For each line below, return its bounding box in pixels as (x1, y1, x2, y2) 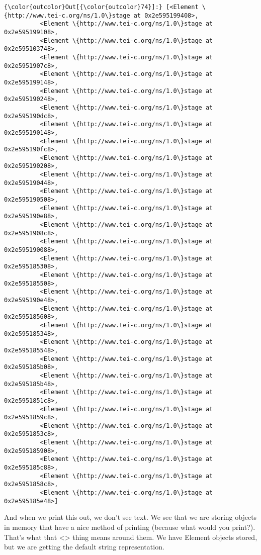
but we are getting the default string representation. (4, 541, 164, 552)
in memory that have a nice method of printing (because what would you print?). (4, 521, 255, 532)
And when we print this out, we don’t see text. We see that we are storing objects (4, 512, 257, 522)
